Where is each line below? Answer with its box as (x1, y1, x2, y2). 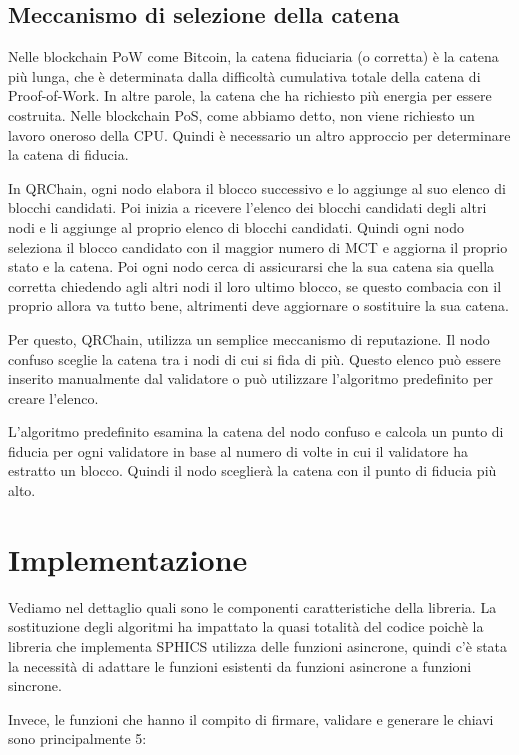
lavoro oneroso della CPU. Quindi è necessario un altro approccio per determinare (8, 124, 511, 145)
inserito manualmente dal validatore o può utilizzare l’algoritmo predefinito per (8, 368, 493, 389)
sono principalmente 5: (8, 728, 147, 749)
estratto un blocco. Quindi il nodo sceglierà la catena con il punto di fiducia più (8, 460, 497, 481)
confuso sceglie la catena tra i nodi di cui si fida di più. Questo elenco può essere (8, 348, 501, 369)
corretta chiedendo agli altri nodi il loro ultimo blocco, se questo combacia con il (8, 275, 502, 296)
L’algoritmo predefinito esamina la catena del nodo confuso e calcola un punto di (8, 421, 504, 442)
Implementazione (8, 538, 248, 579)
